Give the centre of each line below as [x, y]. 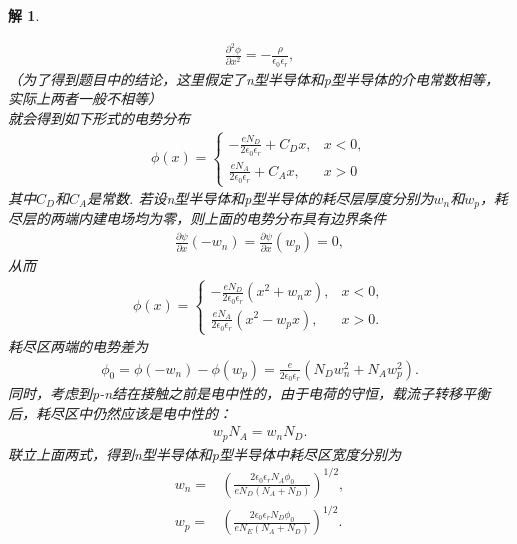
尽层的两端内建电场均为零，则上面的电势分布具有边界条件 [197, 218]
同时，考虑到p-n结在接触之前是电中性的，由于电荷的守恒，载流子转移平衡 [249, 392]
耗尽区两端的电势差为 [78, 346]
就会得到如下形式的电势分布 [99, 117]
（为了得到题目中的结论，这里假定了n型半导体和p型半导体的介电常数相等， [254, 78]
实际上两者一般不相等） [85, 98]
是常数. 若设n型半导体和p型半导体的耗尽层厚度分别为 [260, 198]
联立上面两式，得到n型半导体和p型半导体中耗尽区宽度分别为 [205, 453]
